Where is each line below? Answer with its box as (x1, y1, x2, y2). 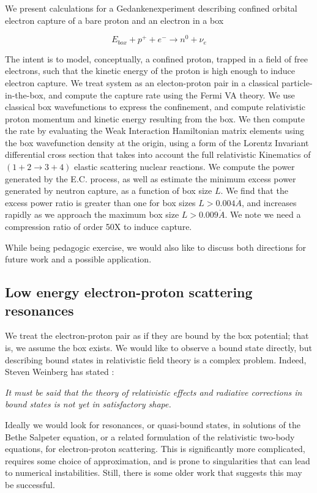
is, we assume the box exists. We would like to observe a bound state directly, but (5, 341, 312, 354)
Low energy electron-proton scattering (5, 283, 253, 302)
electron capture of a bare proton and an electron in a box (5, 13, 224, 26)
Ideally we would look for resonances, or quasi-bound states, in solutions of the (5, 418, 300, 431)
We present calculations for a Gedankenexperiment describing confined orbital (5, 2, 297, 14)
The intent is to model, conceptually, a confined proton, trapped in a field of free (5, 52, 308, 65)
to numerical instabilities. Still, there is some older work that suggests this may (5, 466, 302, 479)
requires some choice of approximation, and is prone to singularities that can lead (5, 454, 310, 467)
